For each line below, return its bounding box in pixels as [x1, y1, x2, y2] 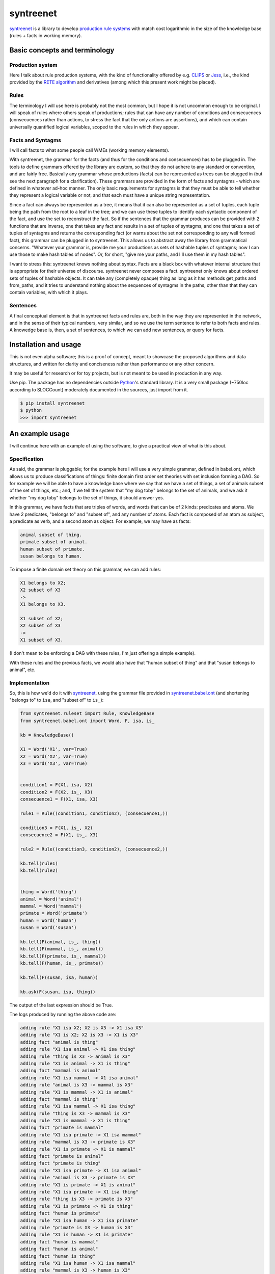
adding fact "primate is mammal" [20, 1125, 104, 1131]
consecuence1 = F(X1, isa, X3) [20, 797, 99, 802]
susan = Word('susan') [20, 925, 77, 931]
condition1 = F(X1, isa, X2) [20, 782, 93, 788]
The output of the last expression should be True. [9, 1002, 113, 1008]
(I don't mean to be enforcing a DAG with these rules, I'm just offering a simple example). [9, 650, 196, 656]
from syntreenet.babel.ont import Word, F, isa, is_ [20, 718, 155, 724]
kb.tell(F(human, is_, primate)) [20, 961, 104, 966]
